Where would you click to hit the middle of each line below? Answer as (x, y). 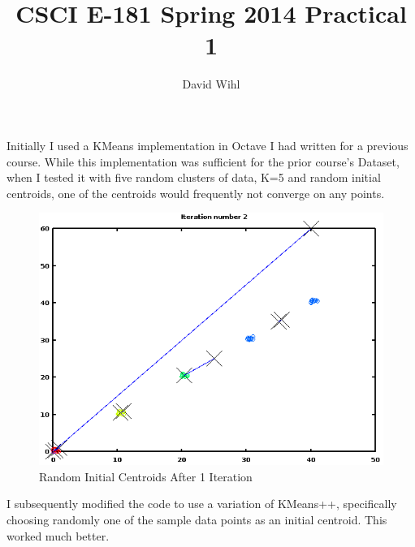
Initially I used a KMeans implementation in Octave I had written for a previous (207, 145)
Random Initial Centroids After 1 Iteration (146, 476)
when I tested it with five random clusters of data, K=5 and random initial (194, 177)
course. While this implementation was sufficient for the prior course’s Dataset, (203, 161)
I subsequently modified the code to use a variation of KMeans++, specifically (202, 504)
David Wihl (211, 84)
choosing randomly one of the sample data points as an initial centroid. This (197, 519)
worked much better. (58, 535)
